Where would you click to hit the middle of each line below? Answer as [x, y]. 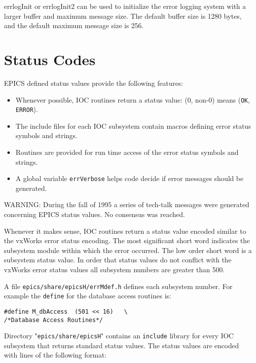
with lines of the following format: [55, 355]
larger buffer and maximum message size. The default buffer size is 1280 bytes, [123, 16]
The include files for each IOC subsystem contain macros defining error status [133, 126]
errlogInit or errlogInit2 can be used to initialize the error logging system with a [125, 6]
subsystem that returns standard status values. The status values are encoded [122, 345]
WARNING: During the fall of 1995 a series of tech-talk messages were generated [127, 204]
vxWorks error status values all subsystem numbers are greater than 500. [114, 269]
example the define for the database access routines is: [88, 296]
